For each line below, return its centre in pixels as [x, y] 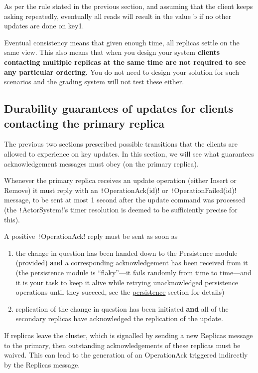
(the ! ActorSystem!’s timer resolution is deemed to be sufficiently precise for [121, 209]
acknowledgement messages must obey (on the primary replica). [101, 163]
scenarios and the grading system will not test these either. [94, 82]
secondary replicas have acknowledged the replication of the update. [119, 318]
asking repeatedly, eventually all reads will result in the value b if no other [118, 16]
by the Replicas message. [42, 364]
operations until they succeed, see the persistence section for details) [120, 292]
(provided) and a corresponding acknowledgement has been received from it [132, 263]
